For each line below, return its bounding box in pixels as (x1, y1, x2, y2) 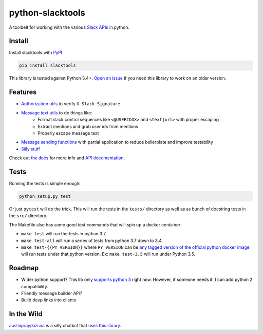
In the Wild (9, 310, 42, 318)
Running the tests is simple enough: (9, 180, 81, 186)
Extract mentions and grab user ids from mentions (38, 123, 138, 129)
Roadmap (9, 264, 39, 272)
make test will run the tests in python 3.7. (21, 231, 107, 237)
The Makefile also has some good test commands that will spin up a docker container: (9, 222, 182, 227)
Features (9, 88, 37, 96)
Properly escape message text (38, 130, 99, 136)
